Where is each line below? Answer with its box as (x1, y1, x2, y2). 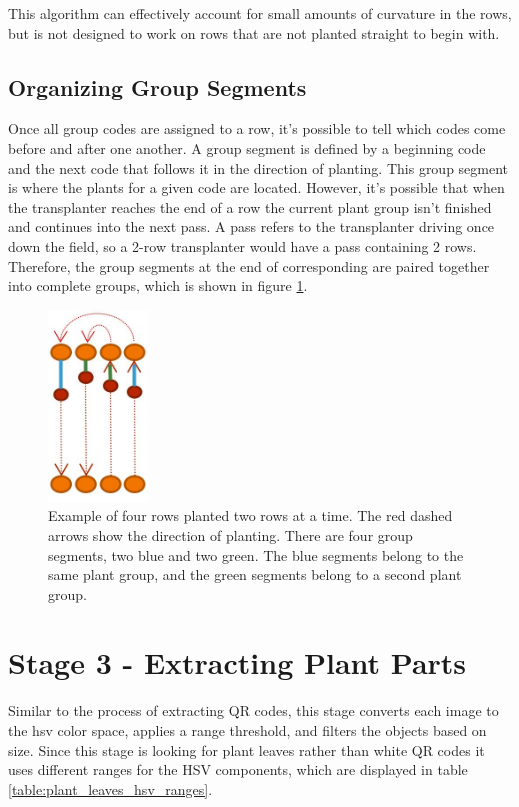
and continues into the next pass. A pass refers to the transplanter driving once (8, 216, 495, 237)
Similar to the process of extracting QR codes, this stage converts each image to (8, 700, 499, 721)
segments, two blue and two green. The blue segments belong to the (48, 544, 464, 565)
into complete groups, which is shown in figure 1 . (8, 275, 308, 296)
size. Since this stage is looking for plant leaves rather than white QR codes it (8, 739, 485, 760)
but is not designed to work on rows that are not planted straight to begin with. (8, 22, 500, 43)
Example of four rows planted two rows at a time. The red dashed (48, 505, 453, 526)
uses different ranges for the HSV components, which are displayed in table (8, 759, 468, 780)
